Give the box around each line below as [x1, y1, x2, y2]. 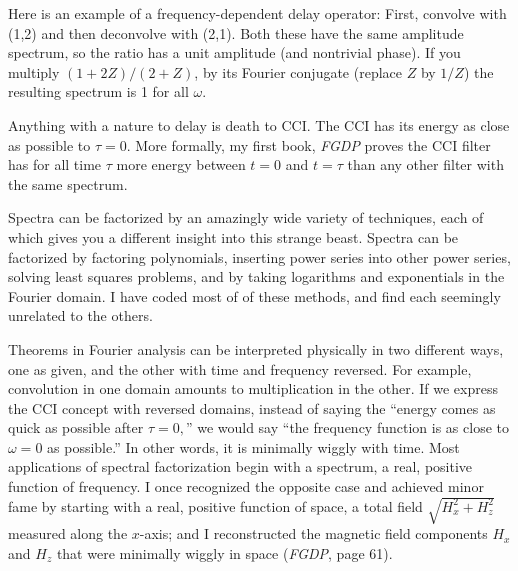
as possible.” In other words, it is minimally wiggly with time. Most [47, 436, 460, 457]
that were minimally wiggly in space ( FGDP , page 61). [56, 542, 393, 563]
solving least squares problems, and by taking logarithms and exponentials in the [8, 266, 505, 287]
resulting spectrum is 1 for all [8, 81, 189, 102]
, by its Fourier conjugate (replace [194, 61, 403, 82]
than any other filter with [347, 154, 504, 175]
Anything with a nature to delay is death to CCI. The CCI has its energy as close [8, 114, 510, 135]
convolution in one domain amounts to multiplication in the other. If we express [8, 378, 498, 399]
